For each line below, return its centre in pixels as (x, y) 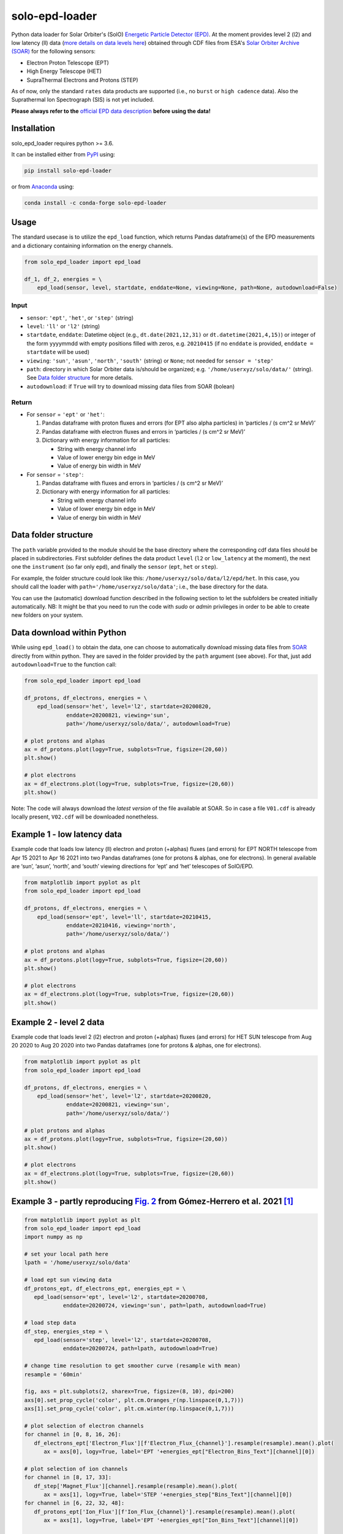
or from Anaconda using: (43, 187)
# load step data (50, 1323)
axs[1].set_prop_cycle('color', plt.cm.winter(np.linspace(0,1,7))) (129, 1409)
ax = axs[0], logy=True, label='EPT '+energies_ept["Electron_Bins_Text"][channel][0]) (179, 1452)
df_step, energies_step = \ (66, 1331)
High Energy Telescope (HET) (64, 71)
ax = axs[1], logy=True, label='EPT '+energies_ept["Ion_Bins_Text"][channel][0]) (171, 1521)
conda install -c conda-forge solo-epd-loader (95, 203)
